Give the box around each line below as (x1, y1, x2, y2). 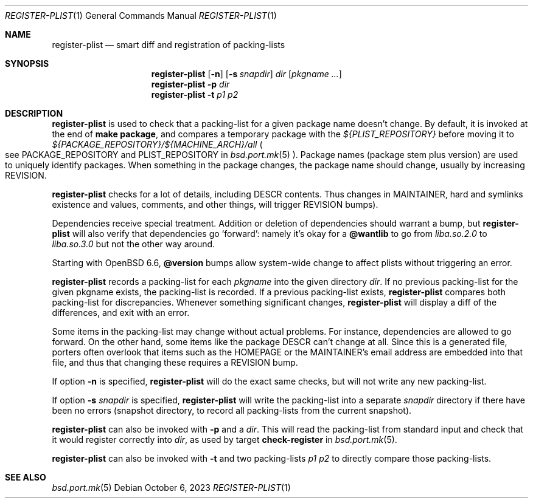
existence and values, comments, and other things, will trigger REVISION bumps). (52, 199, 378, 210)
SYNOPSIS (5, 58, 49, 69)
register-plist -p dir (151, 79, 230, 89)
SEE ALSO (5, 472, 46, 482)
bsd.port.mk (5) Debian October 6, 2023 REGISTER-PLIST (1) (52, 482, 291, 493)
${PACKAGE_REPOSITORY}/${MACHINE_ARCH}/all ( (52, 139, 263, 149)
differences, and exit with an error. (52, 307, 190, 318)
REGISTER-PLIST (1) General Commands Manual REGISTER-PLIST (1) (5, 10, 277, 21)
